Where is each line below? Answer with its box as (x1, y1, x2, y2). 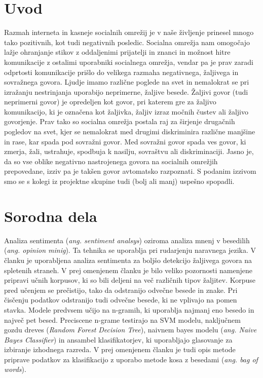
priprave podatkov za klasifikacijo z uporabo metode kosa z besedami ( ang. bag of (4, 354, 258, 364)
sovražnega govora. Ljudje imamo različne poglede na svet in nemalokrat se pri (4, 77, 249, 87)
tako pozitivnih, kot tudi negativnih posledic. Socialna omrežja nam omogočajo (4, 36, 250, 47)
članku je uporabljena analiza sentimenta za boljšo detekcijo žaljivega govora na (4, 254, 252, 265)
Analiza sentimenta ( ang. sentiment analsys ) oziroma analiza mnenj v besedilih (4, 235, 250, 245)
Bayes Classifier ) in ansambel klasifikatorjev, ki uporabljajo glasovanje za (4, 334, 233, 345)
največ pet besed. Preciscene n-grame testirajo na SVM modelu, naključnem (4, 314, 241, 325)
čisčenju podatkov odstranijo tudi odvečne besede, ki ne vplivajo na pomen (4, 294, 237, 305)
